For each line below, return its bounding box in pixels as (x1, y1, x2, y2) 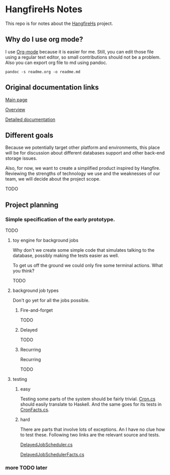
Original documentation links (5, 83, 99, 92)
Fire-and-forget (20, 307, 53, 313)
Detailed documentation (5, 116, 56, 123)
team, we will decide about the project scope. (5, 176, 100, 182)
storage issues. (5, 155, 38, 161)
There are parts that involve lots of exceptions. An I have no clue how (20, 426, 165, 433)
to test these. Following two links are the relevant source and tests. (20, 432, 160, 438)
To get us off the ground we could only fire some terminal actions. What (12, 262, 163, 269)
